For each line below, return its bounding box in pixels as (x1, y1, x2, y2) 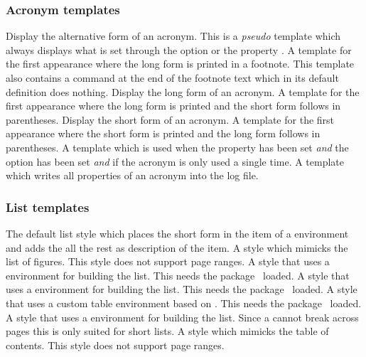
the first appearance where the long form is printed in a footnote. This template (6, 56, 355, 71)
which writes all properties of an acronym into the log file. (6, 168, 259, 183)
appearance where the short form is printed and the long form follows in (6, 126, 321, 141)
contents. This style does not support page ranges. (6, 337, 225, 352)
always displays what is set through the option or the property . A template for (6, 42, 352, 57)
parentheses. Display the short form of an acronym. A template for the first (6, 112, 335, 127)
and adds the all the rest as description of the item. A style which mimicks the (6, 240, 348, 255)
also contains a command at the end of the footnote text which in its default (6, 70, 339, 85)
